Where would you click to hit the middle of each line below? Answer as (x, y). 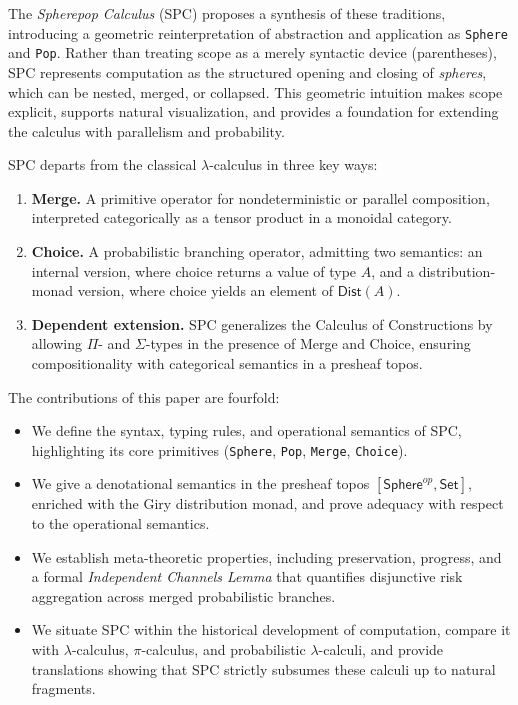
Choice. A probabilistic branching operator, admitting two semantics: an (257, 251)
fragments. (63, 688)
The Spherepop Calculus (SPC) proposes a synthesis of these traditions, (227, 13)
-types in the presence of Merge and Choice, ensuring (308, 343)
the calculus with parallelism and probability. (146, 130)
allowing (56, 343)
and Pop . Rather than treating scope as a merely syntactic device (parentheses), (252, 52)
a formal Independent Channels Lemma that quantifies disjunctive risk (247, 576)
